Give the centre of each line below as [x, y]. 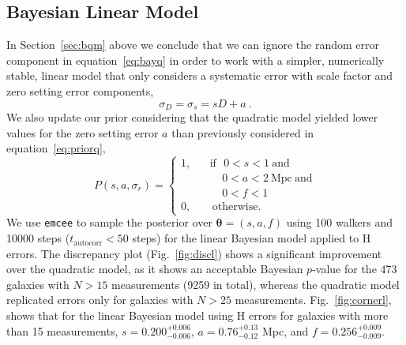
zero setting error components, [80, 90]
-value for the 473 [355, 269]
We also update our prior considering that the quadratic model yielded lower [192, 117]
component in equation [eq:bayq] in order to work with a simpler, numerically [195, 60]
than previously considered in [243, 132]
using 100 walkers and [339, 222]
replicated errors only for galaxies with [100, 300]
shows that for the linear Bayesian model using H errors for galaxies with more [197, 315]
